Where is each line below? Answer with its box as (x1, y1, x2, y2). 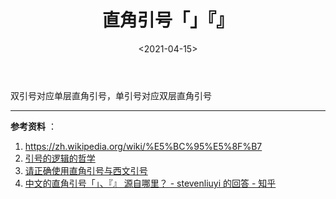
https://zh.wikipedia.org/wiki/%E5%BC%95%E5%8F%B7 (24, 140, 263, 152)
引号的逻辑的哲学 (24, 152, 96, 164)
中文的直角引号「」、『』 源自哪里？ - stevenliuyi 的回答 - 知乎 (24, 177, 277, 189)
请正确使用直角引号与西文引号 (24, 164, 148, 176)
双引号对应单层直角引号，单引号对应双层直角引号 (10, 89, 212, 101)
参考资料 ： (10, 120, 57, 132)
